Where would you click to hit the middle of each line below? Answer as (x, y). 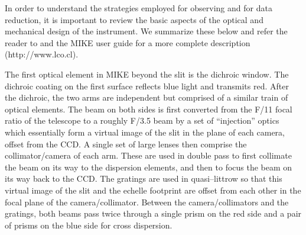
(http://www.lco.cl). (42, 54)
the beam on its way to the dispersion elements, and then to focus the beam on (149, 167)
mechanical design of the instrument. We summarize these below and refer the (146, 31)
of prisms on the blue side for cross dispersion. (89, 225)
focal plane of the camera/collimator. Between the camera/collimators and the (147, 202)
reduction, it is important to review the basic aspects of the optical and (134, 19)
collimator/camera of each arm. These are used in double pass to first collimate (148, 155)
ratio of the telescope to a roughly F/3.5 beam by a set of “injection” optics (142, 120)
